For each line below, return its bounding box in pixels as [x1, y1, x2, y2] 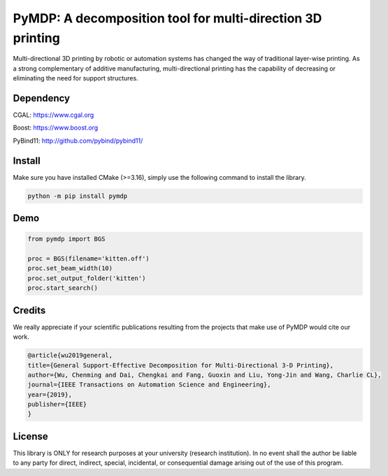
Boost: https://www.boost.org [13, 123, 99, 132]
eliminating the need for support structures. [13, 74, 139, 83]
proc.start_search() [27, 284, 98, 292]
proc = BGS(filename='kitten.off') [27, 255, 150, 262]
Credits [13, 304, 46, 316]
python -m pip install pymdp [27, 192, 128, 199]
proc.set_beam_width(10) [27, 265, 113, 272]
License [13, 430, 48, 442]
